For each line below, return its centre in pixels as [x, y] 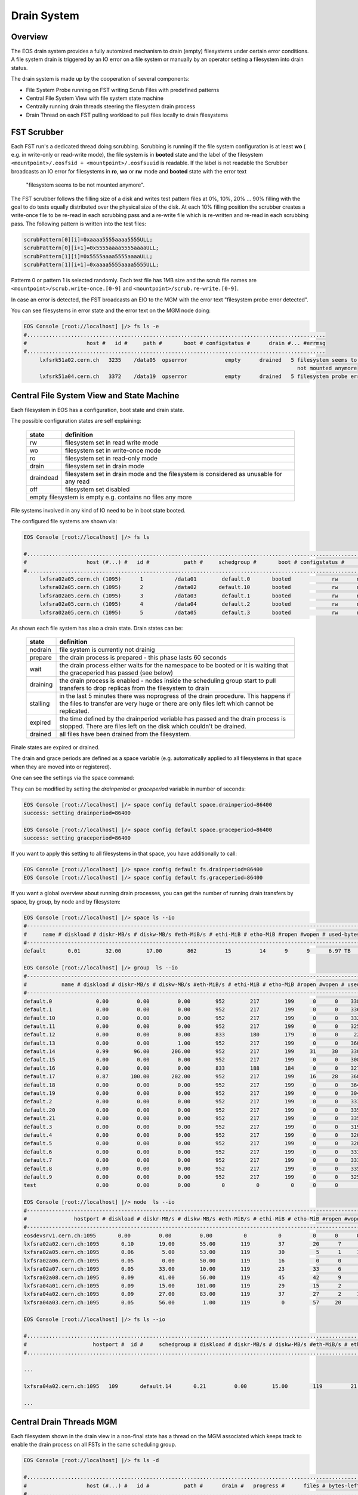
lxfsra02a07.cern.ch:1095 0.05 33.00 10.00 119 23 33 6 [182, 1269]
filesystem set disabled [97, 489]
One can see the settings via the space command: [72, 778]
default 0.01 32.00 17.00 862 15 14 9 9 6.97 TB [187, 951]
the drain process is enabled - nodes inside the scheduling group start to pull [168, 681]
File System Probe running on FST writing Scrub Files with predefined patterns [123, 90]
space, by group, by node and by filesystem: [66, 901]
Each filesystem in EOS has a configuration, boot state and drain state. [98, 410]
